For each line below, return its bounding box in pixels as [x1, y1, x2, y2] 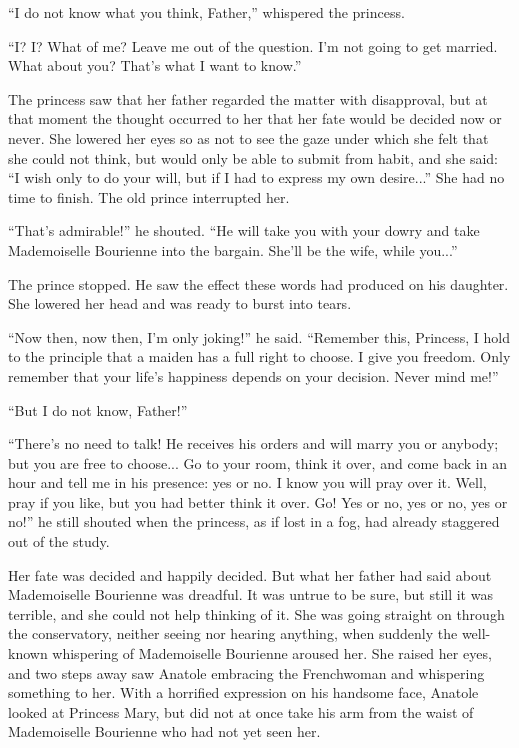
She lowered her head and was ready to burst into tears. [8, 293, 352, 314]
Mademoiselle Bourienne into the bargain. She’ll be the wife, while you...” [8, 239, 458, 260]
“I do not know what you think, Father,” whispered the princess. [8, 2, 405, 22]
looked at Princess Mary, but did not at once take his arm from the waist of [8, 701, 474, 722]
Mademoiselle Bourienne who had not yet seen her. [8, 721, 321, 742]
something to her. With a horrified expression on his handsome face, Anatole [8, 682, 479, 703]
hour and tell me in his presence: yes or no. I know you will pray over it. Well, [8, 472, 487, 493]
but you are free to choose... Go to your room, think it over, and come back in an [8, 452, 507, 473]
